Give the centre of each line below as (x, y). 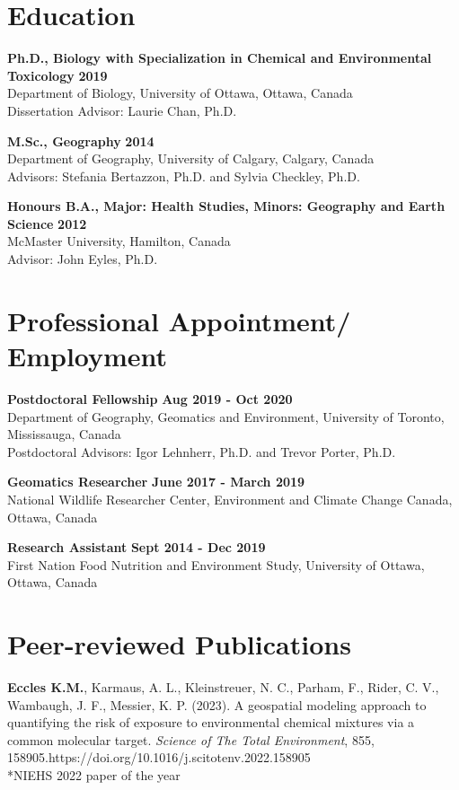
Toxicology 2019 (57, 75)
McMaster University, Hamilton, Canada (119, 241)
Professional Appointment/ (179, 320)
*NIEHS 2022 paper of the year (94, 775)
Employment (88, 356)
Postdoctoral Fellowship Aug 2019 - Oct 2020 (150, 398)
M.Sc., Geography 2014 (81, 140)
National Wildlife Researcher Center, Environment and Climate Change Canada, (230, 499)
